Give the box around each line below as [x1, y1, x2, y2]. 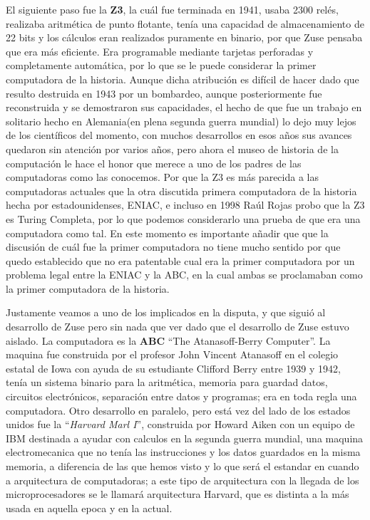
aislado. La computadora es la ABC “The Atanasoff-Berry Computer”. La [6, 333, 331, 348]
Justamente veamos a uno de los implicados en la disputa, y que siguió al [6, 305, 326, 320]
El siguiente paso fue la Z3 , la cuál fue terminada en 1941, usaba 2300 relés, [6, 2, 339, 16]
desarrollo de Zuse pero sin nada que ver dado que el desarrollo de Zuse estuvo [6, 319, 349, 334]
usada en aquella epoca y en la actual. [6, 500, 173, 515]
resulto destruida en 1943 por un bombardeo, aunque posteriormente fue [6, 85, 322, 100]
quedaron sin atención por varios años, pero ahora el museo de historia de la [6, 141, 339, 156]
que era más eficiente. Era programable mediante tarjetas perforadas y [6, 43, 314, 58]
